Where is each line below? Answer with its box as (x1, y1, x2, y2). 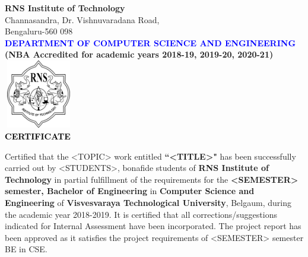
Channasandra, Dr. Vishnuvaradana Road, (5, 13, 160, 26)
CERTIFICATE (5, 129, 71, 142)
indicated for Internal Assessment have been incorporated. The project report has (5, 220, 301, 232)
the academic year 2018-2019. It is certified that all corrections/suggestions (5, 208, 277, 220)
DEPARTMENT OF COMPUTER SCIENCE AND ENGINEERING (5, 36, 296, 49)
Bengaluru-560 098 (5, 25, 73, 37)
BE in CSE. (5, 243, 47, 255)
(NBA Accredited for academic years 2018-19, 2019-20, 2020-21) (5, 48, 274, 61)
